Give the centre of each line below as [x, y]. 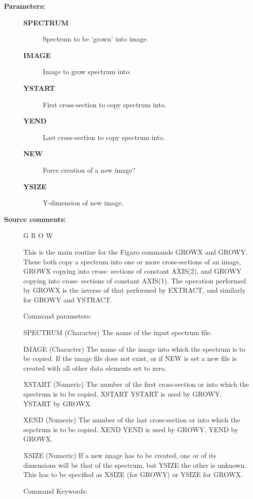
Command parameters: [57, 316]
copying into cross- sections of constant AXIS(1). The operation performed [135, 280]
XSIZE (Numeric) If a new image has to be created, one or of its [120, 455]
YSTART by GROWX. [58, 403]
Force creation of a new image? [89, 170]
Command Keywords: [55, 490]
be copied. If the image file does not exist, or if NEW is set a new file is [130, 358]
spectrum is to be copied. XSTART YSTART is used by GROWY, [123, 394]
